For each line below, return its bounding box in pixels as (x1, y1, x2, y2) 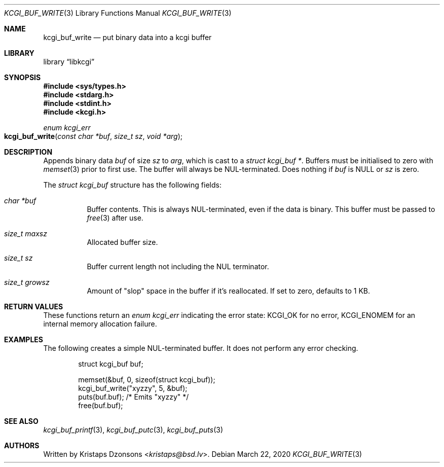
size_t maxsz (4, 229, 47, 238)
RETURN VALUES (4, 302, 63, 311)
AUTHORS (4, 441, 40, 450)
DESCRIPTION (4, 148, 53, 156)
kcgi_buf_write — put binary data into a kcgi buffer (43, 33, 212, 42)
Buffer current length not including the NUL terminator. (87, 262, 269, 271)
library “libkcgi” (43, 57, 95, 66)
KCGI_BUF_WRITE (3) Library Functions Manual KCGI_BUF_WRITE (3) (4, 9, 232, 17)
